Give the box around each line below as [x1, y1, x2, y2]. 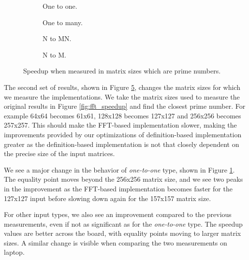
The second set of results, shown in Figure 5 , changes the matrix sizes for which [4, 82, 240, 92]
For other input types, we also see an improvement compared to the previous [4, 209, 232, 219]
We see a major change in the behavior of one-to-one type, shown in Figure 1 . [4, 164, 235, 174]
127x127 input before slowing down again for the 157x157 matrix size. [4, 193, 211, 203]
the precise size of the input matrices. [4, 148, 115, 159]
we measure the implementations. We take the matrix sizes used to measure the [4, 91, 240, 101]
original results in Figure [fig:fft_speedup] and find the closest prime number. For [4, 101, 246, 111]
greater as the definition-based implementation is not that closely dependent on [4, 139, 239, 149]
